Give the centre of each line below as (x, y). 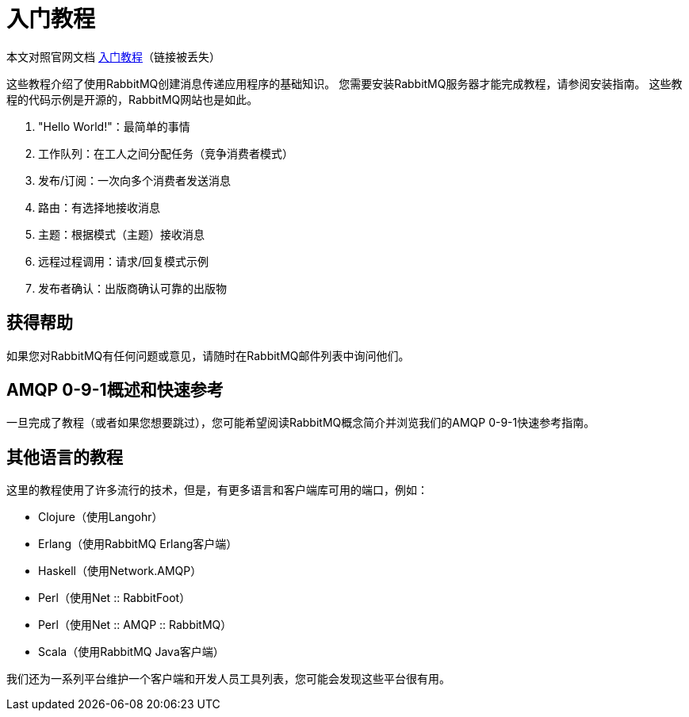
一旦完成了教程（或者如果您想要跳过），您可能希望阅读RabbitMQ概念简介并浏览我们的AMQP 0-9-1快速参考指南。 (301, 423)
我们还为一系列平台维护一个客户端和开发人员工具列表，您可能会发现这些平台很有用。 (228, 679)
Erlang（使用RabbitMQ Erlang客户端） (138, 544)
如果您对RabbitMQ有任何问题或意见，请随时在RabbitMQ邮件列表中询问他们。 (208, 355)
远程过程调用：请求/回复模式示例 (124, 261)
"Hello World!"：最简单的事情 (114, 126)
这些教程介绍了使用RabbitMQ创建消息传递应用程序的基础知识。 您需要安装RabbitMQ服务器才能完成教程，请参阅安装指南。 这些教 (344, 83)
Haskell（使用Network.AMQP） (120, 571)
